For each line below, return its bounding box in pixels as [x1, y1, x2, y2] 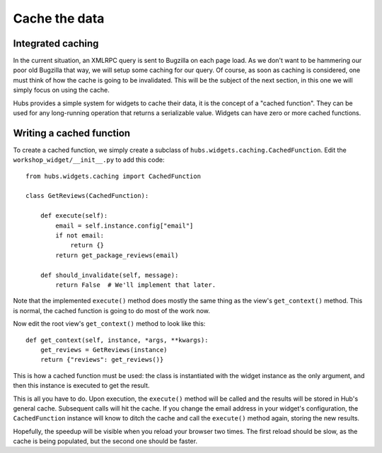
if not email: [55, 232, 105, 240]
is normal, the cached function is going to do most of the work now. [13, 306, 210, 314]
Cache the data [13, 11, 105, 26]
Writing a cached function [13, 127, 131, 139]
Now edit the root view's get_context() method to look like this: [13, 319, 206, 328]
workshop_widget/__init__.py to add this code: [13, 155, 165, 164]
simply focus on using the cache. [13, 86, 110, 95]
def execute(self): [40, 212, 108, 220]
